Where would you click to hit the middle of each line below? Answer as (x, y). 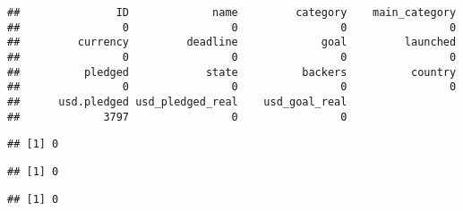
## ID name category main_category (232, 13)
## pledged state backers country (232, 72)
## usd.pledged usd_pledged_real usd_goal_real (177, 101)
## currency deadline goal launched (232, 42)
